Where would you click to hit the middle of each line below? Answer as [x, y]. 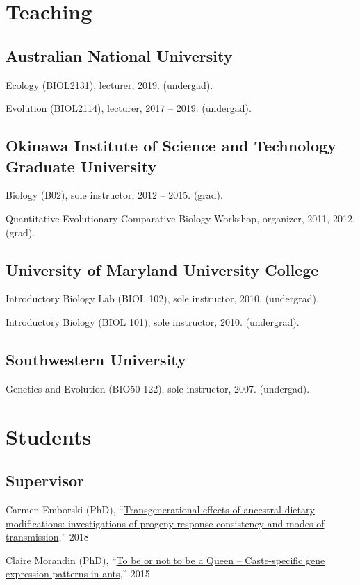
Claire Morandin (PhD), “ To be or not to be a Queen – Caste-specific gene [165, 560]
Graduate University [81, 166]
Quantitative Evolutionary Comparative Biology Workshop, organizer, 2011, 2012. [180, 218]
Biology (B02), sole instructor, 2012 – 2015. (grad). [114, 195]
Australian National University [119, 55]
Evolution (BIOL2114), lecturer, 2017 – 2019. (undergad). [129, 108]
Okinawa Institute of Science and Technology [171, 146]
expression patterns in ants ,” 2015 [78, 574]
